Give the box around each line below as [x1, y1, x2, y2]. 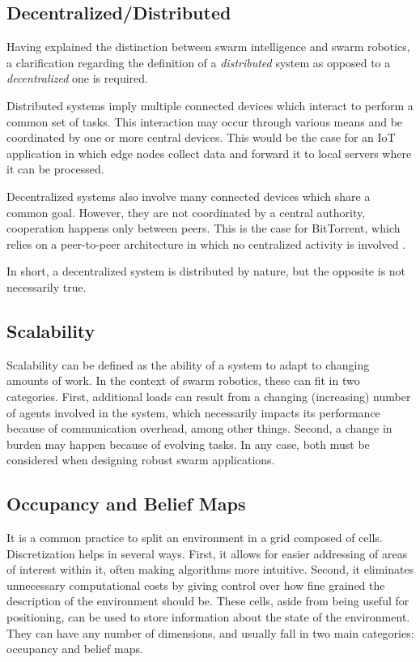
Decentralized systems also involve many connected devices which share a [6, 187, 371, 204]
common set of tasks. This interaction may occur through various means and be [6, 113, 403, 130]
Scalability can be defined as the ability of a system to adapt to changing [6, 356, 370, 373]
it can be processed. [6, 160, 104, 177]
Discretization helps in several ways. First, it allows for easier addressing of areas [6, 545, 408, 562]
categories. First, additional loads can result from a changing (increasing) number [6, 387, 411, 404]
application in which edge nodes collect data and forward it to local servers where [6, 144, 412, 161]
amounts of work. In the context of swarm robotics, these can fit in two [6, 372, 360, 389]
